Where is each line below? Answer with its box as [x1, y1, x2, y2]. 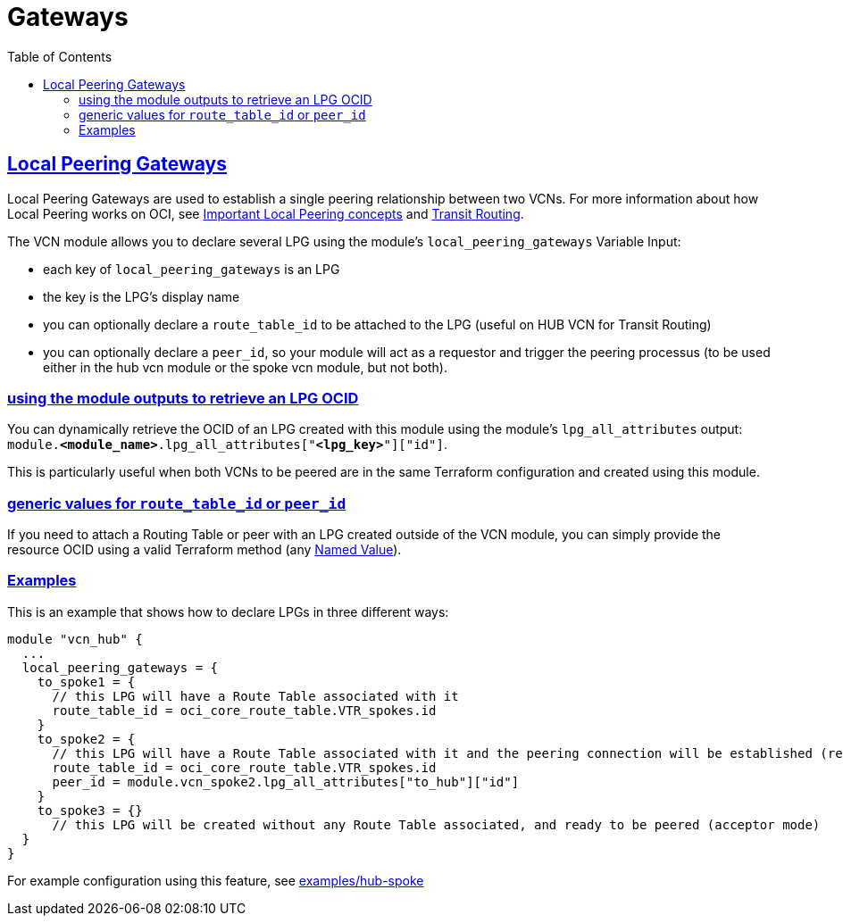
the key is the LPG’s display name [43, 288, 240, 304]
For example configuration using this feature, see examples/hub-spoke [7, 872, 424, 888]
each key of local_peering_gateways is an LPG [43, 261, 340, 277]
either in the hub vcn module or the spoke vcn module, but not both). [43, 359, 447, 375]
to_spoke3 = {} [37, 802, 143, 818]
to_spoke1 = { [37, 674, 136, 689]
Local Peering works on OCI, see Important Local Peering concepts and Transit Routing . [7, 205, 524, 221]
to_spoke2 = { [37, 731, 136, 746]
